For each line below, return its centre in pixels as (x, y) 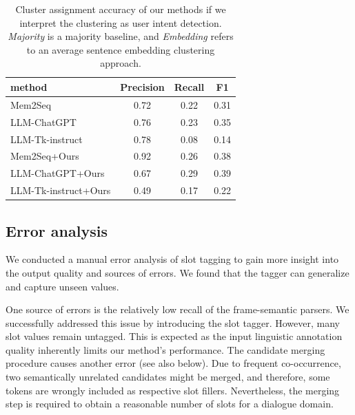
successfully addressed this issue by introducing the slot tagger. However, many (173, 322)
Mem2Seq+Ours (45, 156)
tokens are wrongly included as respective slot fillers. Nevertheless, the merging (173, 390)
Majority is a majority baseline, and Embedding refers (121, 36)
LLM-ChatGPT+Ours (58, 173)
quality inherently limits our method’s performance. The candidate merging (165, 349)
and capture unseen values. (62, 286)
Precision (142, 86)
